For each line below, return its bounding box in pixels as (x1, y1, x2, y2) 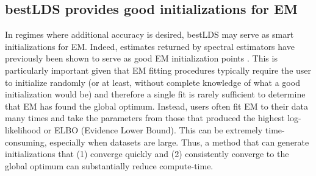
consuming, (5, 135, 47, 148)
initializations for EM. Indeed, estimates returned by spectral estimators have (5, 40, 295, 52)
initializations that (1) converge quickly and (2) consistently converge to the (5, 147, 289, 160)
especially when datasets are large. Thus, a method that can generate (49, 135, 309, 148)
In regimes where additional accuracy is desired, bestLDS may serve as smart (5, 28, 294, 41)
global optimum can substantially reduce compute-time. (5, 159, 214, 172)
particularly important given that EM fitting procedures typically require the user (5, 63, 312, 76)
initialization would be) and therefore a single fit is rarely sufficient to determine (5, 88, 306, 100)
